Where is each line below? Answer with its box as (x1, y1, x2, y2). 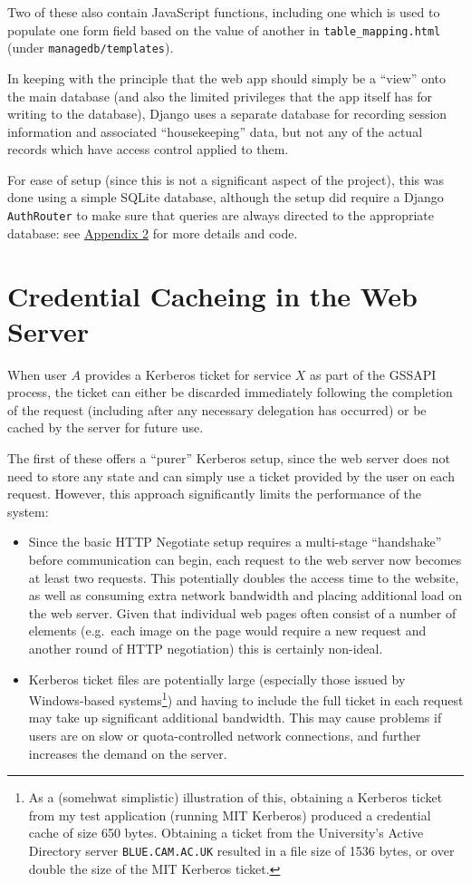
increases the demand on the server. (28, 743, 227, 762)
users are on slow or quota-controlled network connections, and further (28, 725, 421, 744)
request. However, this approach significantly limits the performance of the (7, 484, 422, 503)
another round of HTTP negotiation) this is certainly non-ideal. (28, 638, 383, 657)
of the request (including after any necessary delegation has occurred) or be (7, 400, 427, 419)
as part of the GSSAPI (310, 364, 437, 383)
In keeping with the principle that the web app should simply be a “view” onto (7, 68, 446, 87)
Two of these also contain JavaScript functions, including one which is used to (7, 3, 440, 21)
